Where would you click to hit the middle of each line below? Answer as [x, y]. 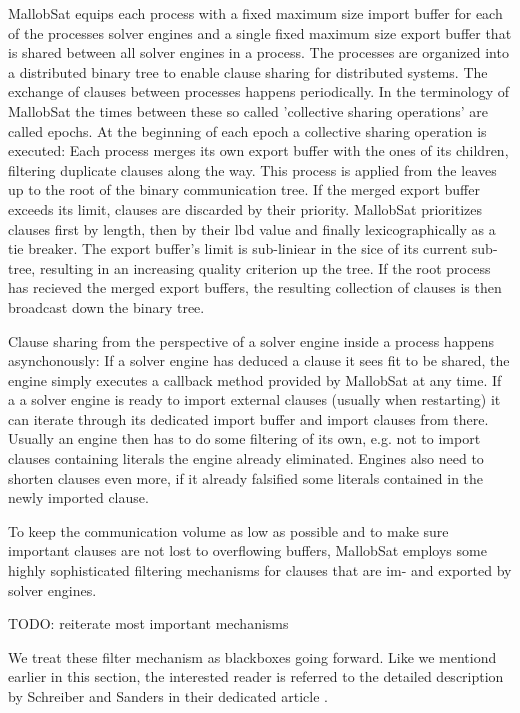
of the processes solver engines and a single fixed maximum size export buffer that [260, 32]
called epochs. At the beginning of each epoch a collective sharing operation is [247, 130]
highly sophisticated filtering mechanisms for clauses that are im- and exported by [260, 570]
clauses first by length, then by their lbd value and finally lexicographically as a [252, 228]
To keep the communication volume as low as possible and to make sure [228, 530]
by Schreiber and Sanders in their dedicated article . [168, 696]
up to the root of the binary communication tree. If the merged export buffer [244, 189]
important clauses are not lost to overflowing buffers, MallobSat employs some [247, 550]
